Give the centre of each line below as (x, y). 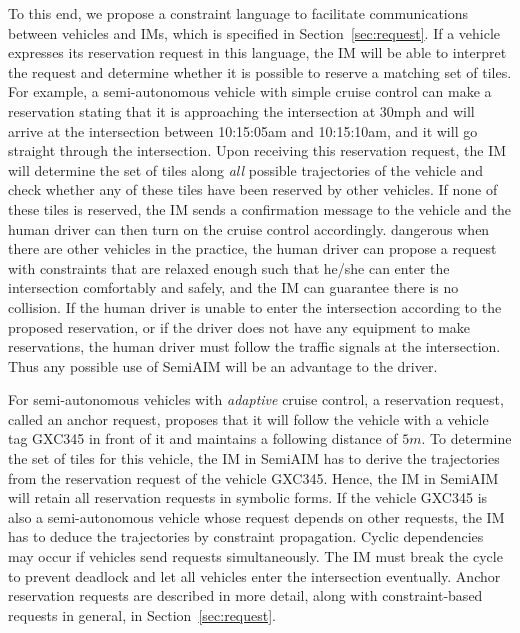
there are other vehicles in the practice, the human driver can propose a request (252, 248)
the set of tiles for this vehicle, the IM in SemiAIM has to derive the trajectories (254, 458)
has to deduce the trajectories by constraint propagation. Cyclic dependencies (246, 536)
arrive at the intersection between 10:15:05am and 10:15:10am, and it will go (243, 130)
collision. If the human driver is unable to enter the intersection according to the (255, 306)
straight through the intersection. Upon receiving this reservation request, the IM (257, 150)
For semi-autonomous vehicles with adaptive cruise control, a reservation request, (256, 399)
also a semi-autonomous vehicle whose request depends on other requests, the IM (256, 516)
